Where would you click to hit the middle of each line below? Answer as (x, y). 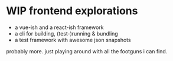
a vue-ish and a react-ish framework (59, 27)
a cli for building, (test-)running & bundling (66, 33)
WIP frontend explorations (72, 11)
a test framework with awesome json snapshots (73, 40)
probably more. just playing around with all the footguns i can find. (87, 51)
